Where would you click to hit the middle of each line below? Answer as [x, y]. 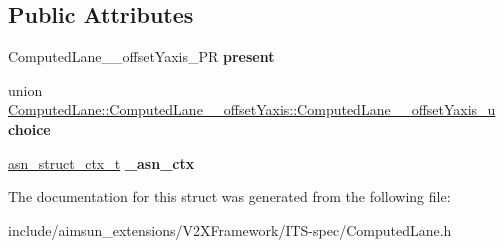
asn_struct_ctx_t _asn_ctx [101, 162]
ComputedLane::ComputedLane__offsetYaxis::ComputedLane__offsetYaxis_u [252, 109]
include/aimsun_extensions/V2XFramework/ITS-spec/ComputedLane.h [230, 229]
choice [29, 128]
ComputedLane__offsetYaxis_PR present [141, 56]
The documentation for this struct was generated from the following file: [229, 196]
